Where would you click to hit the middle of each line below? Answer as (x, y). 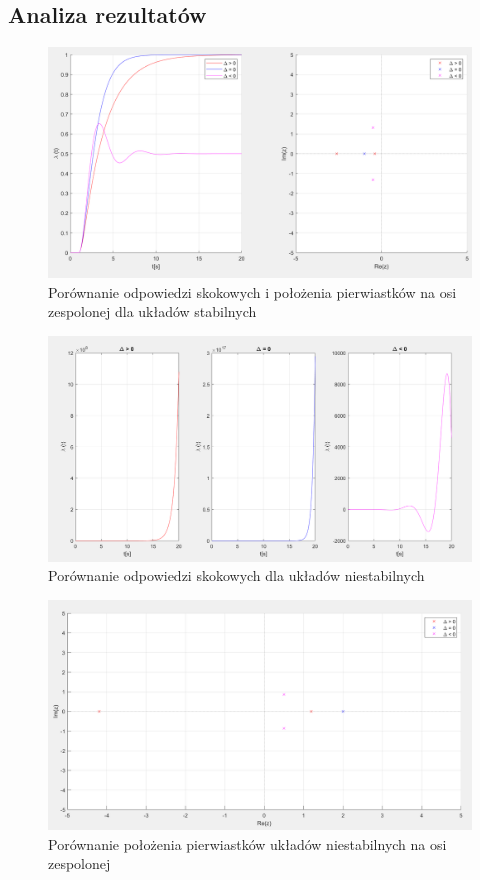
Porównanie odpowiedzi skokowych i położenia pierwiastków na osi (252, 291)
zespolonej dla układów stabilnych (152, 311)
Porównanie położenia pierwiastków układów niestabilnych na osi (247, 843)
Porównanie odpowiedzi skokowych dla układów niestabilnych (236, 575)
